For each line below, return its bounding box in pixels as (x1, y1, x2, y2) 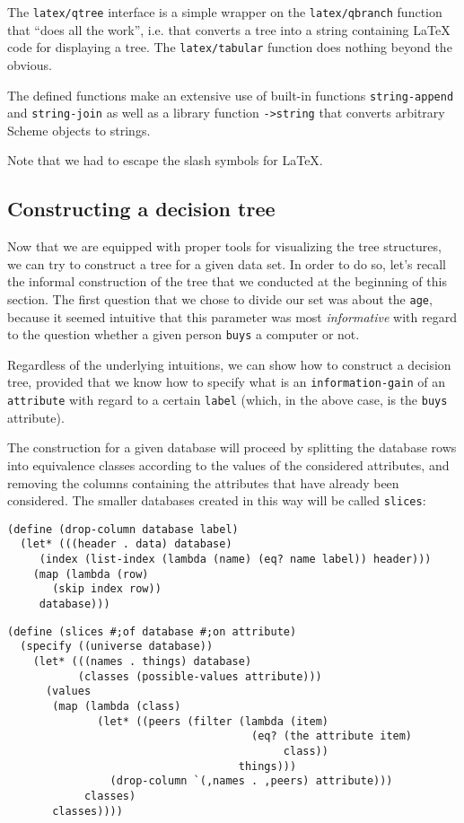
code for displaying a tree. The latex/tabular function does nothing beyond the (7, 38, 452, 57)
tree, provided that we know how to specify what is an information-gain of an (7, 372, 446, 391)
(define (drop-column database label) (7, 522, 239, 536)
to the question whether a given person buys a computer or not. (7, 325, 360, 344)
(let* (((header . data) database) (20, 538, 232, 551)
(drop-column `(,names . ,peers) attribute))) (109, 775, 393, 788)
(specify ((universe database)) (20, 640, 214, 653)
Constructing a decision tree (7, 195, 276, 223)
